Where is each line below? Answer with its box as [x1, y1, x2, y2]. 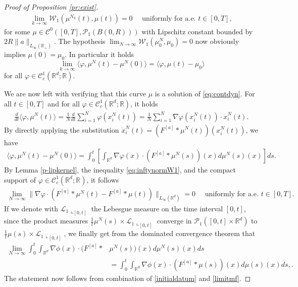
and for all [47, 98, 80, 108]
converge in [157, 215, 192, 226]
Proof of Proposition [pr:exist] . [4, 2, 98, 12]
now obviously [195, 36, 239, 46]
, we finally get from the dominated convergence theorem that [64, 228, 256, 239]
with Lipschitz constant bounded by [141, 26, 253, 36]
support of [4, 174, 36, 185]
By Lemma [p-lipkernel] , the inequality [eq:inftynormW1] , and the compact [4, 164, 236, 175]
